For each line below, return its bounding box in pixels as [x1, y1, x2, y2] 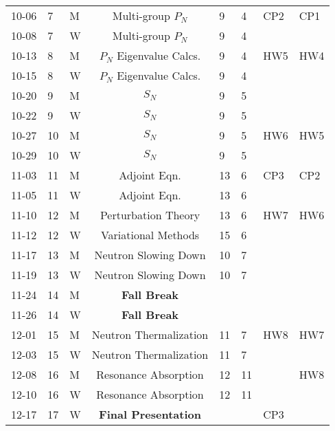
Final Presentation [99, 406, 201, 422]
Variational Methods [100, 227, 200, 243]
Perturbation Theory [100, 207, 200, 223]
